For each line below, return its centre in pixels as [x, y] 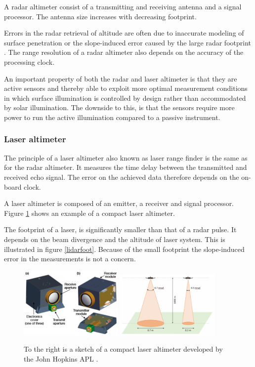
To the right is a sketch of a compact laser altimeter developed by [123, 349]
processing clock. [29, 61]
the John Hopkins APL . [61, 358]
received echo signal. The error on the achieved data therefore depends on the [122, 177]
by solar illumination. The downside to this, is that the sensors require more [119, 107]
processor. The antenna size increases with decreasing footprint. [100, 16]
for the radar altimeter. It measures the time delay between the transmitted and [126, 167]
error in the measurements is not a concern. [70, 259]
